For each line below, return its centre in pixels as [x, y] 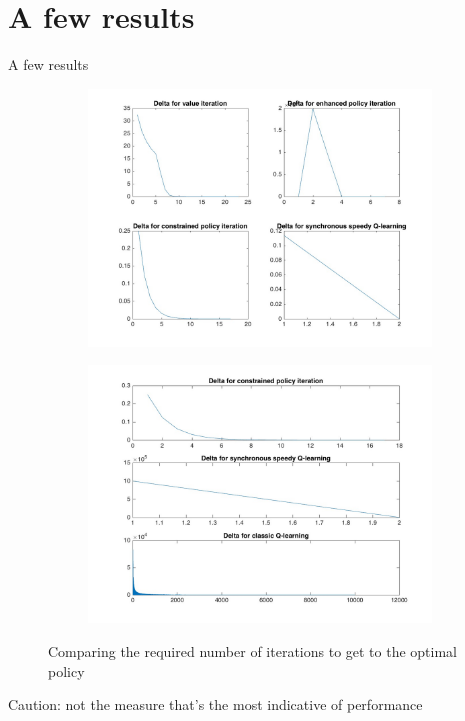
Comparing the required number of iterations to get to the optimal [253, 650]
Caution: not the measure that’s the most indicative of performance [215, 704]
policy [66, 670]
